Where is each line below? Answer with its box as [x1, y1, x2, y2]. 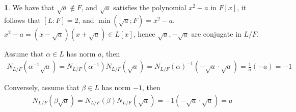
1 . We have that [4, 2, 55, 12]
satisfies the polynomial [113, 2, 186, 12]
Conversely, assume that [4, 82, 79, 93]
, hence [133, 28, 155, 39]
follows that [4, 14, 41, 25]
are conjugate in [191, 28, 241, 39]
